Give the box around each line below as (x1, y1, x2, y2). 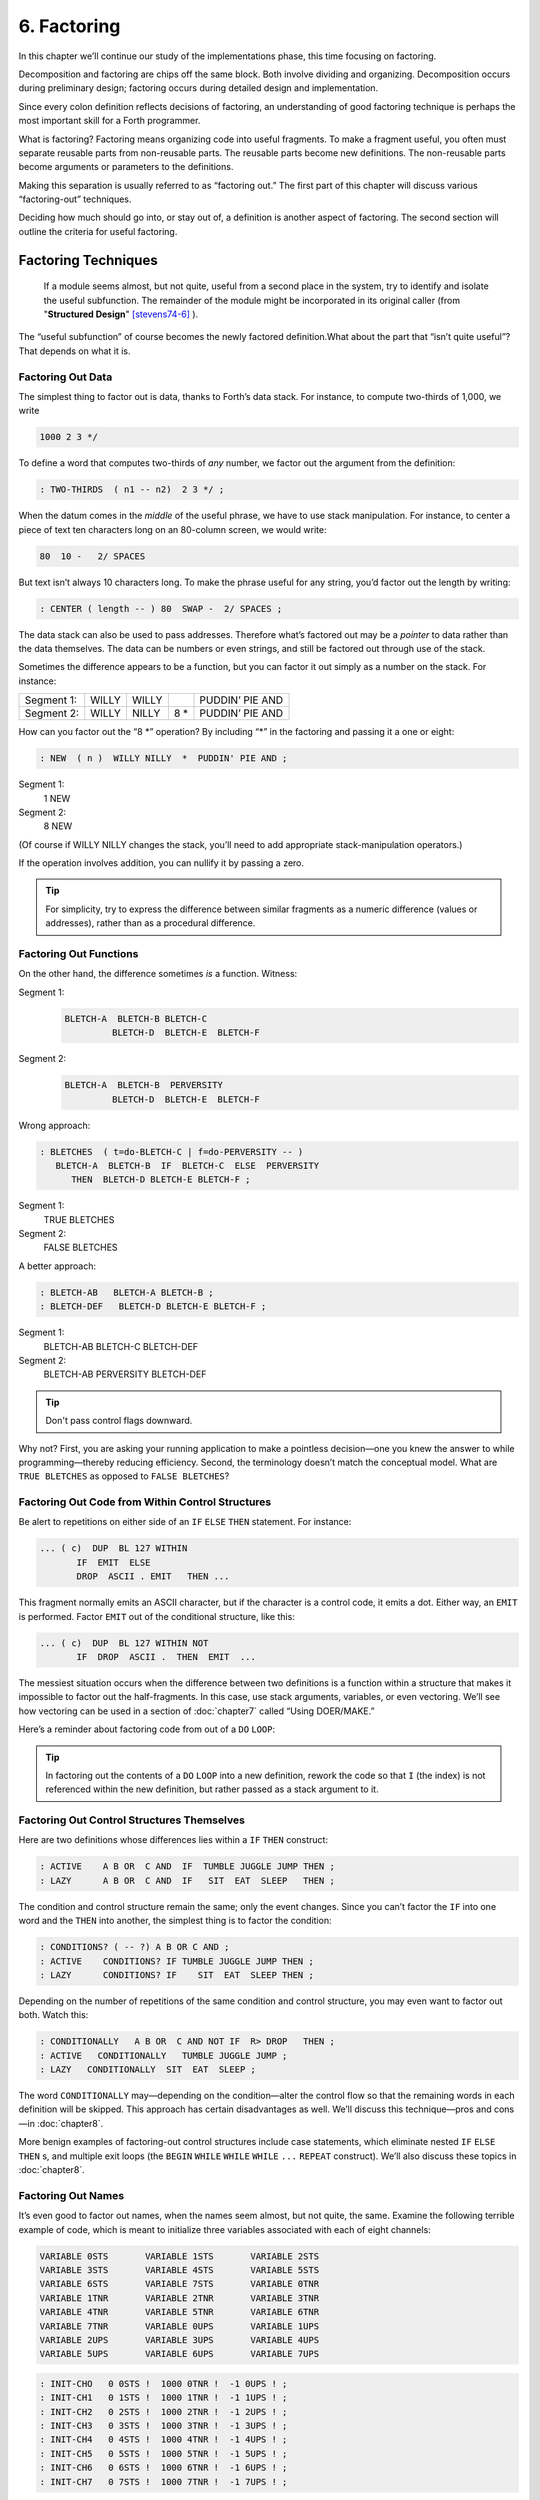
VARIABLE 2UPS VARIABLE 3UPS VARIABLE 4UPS (39, 2334, 320, 2345)
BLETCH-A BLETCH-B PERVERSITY (64, 1080, 224, 1091)
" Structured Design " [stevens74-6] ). (43, 308, 199, 320)
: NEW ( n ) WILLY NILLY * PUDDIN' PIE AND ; (39, 753, 288, 764)
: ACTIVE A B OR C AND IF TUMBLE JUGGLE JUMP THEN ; (39, 1861, 335, 1872)
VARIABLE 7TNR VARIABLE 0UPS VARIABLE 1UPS (39, 2320, 320, 2332)
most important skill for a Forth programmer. (18, 115, 201, 127)
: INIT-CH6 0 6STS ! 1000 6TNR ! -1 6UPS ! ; (39, 2462, 288, 2474)
